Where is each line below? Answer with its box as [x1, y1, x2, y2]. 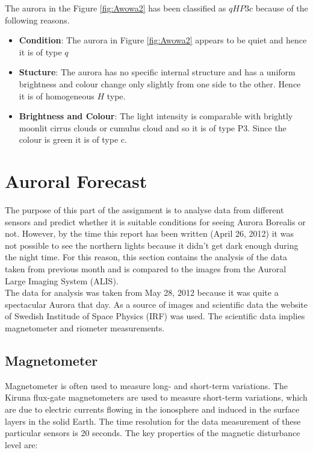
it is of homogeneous [19, 89, 95, 102]
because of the [255, 2, 308, 14]
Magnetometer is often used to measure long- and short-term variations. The [5, 379, 288, 392]
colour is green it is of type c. [19, 133, 127, 146]
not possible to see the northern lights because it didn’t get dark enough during [5, 239, 299, 251]
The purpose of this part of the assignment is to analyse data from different [5, 204, 284, 216]
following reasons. [5, 13, 70, 26]
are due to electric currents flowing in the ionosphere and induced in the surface [5, 402, 300, 415]
